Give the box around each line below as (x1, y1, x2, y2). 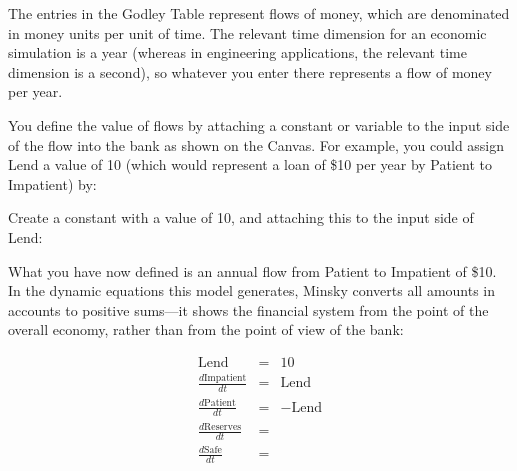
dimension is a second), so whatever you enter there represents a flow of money (8, 61, 492, 82)
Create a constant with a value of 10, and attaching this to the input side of (8, 207, 474, 228)
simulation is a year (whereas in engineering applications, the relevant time (8, 42, 467, 63)
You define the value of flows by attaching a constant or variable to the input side (8, 114, 510, 135)
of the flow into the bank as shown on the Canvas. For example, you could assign (8, 134, 505, 155)
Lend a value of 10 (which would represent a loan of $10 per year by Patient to (8, 154, 492, 175)
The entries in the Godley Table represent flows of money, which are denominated (8, 3, 510, 23)
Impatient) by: (8, 173, 97, 194)
